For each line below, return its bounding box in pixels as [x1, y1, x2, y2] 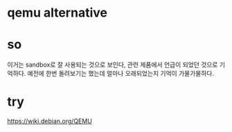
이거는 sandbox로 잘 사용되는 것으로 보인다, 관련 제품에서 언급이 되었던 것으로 [7, 60, 218, 69]
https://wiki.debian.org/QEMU [7, 117, 92, 126]
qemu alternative [7, 5, 107, 21]
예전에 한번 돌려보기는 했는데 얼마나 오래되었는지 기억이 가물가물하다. [27, 69, 215, 78]
